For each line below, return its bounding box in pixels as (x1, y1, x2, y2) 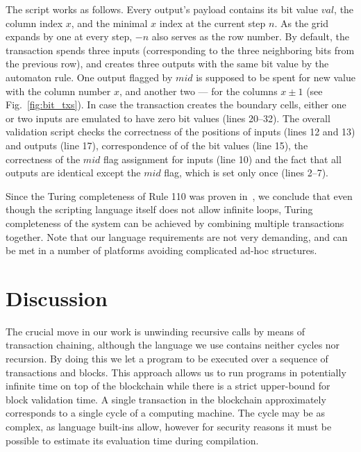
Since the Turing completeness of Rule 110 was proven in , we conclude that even (6, 188, 353, 203)
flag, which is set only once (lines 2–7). (164, 165, 328, 180)
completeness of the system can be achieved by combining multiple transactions (6, 215, 344, 230)
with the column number (6, 83, 111, 98)
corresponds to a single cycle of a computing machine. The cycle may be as (6, 405, 325, 420)
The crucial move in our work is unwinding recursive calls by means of (6, 324, 305, 338)
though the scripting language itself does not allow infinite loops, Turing (6, 202, 313, 217)
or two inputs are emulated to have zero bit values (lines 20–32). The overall (6, 110, 330, 125)
